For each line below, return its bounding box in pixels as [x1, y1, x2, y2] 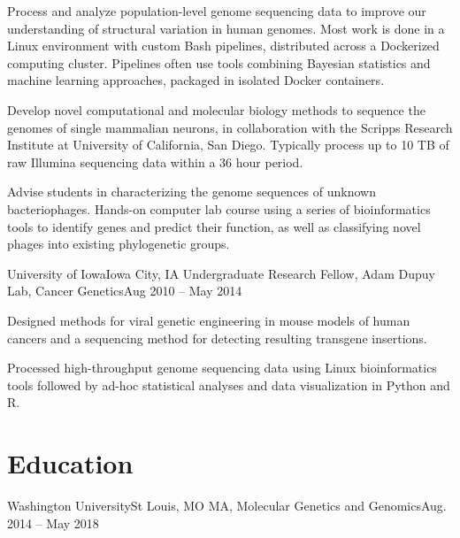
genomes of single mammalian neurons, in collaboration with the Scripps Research [7, 118, 453, 136]
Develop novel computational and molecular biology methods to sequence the [7, 100, 425, 119]
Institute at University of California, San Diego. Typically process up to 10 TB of [7, 135, 449, 154]
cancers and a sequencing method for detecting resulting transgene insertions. [7, 328, 427, 347]
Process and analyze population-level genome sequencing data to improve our [7, 2, 426, 19]
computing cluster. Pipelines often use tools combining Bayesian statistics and [7, 53, 431, 72]
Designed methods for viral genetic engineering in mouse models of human [7, 311, 410, 329]
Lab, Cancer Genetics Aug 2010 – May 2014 [7, 281, 242, 300]
